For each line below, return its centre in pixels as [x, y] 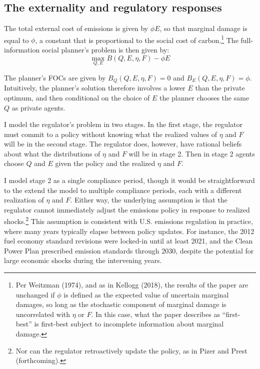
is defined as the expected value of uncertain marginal [146, 294]
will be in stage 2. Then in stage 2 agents [192, 153]
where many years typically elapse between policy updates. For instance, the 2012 [129, 231]
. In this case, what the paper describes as [155, 314]
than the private [220, 88]
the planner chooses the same [204, 97]
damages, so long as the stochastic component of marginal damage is [121, 304]
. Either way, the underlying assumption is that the [149, 200]
